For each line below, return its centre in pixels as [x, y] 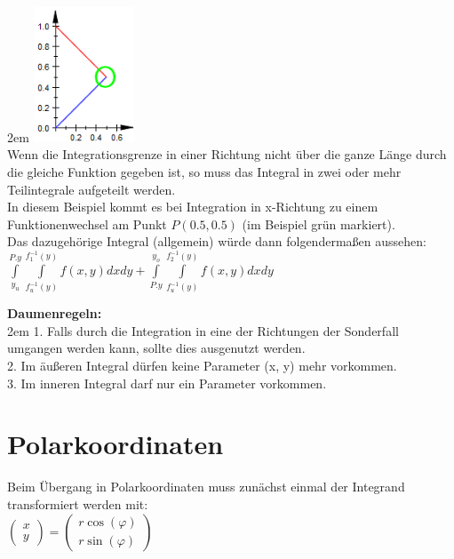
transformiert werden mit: [78, 503]
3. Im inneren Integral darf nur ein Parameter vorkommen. [167, 383]
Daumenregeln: [55, 313]
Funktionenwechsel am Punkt [87, 224]
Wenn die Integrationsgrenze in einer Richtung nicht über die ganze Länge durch [227, 154]
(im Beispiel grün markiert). [319, 224]
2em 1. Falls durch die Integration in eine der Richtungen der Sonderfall [203, 330]
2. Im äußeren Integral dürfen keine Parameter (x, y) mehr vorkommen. [202, 366]
